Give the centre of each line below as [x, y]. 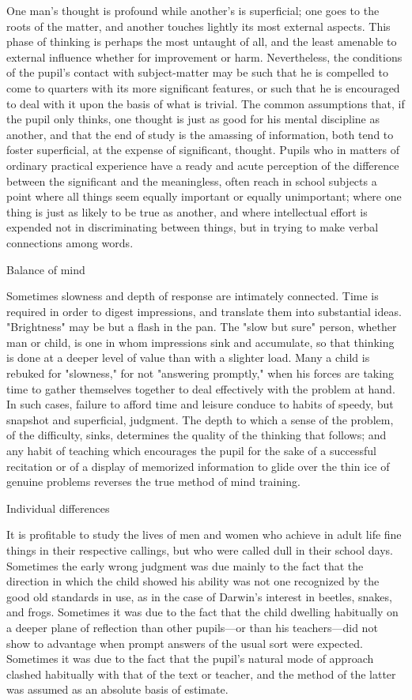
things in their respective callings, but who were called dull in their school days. [200, 550]
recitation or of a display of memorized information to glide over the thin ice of [198, 466]
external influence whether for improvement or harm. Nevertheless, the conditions [204, 56]
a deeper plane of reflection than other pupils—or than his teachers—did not [192, 627]
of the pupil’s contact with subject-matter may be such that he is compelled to [197, 72]
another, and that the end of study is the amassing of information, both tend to [200, 134]
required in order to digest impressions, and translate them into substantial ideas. [204, 311]
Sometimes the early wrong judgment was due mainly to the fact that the [185, 565]
